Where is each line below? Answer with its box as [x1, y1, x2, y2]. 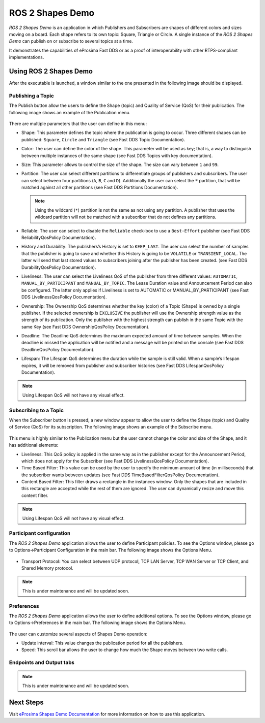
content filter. [21, 493, 49, 498]
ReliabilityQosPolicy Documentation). [21, 234, 96, 241]
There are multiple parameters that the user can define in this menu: [9, 121, 147, 127]
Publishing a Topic [9, 92, 54, 99]
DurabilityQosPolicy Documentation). [21, 264, 96, 270]
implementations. [9, 54, 44, 60]
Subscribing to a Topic [9, 407, 64, 414]
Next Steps [9, 698, 44, 706]
